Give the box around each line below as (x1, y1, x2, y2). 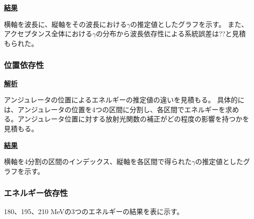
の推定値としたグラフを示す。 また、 (130, 19, 249, 29)
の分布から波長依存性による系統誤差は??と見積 (96, 28, 246, 39)
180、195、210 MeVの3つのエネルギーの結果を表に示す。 (4, 206, 184, 216)
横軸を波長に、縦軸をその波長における (4, 19, 127, 29)
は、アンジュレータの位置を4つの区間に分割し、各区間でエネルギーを (4, 104, 226, 114)
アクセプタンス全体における (4, 28, 93, 39)
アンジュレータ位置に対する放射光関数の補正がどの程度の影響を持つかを (17, 114, 250, 124)
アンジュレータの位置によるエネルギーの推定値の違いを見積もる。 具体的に (4, 95, 245, 105)
